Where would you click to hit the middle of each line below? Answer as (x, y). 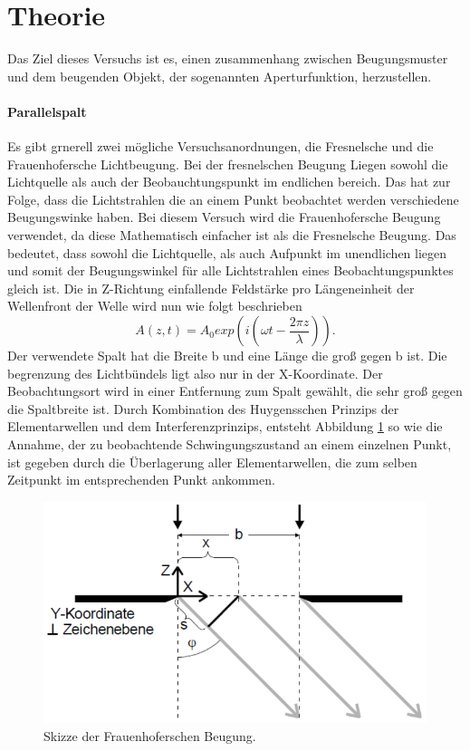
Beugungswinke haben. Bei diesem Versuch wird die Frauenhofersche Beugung (224, 217)
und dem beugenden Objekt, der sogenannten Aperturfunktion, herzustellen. (220, 76)
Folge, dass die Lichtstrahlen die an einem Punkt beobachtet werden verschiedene (233, 199)
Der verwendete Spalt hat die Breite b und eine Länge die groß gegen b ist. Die (227, 356)
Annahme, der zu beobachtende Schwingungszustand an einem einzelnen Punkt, (230, 444)
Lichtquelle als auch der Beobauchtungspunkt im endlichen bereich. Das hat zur (229, 182)
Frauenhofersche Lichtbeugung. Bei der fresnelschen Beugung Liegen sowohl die (228, 164)
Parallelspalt (47, 111)
